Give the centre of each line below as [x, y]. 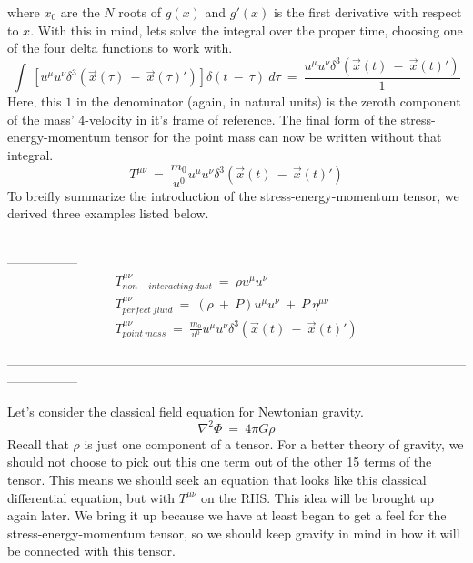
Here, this [35, 101]
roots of [140, 12]
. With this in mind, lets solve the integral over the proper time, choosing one [247, 30]
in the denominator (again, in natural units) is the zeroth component [268, 101]
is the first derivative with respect [367, 12]
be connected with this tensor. [91, 551]
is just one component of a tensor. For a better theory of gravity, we [274, 443]
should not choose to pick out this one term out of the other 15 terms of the [220, 462]
